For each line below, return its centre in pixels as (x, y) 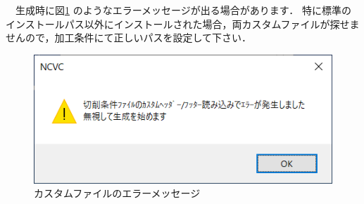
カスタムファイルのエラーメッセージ (117, 193)
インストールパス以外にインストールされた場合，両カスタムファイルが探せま (183, 23)
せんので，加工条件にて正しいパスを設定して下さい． (129, 38)
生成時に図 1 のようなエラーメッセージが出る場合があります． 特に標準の (183, 10)
